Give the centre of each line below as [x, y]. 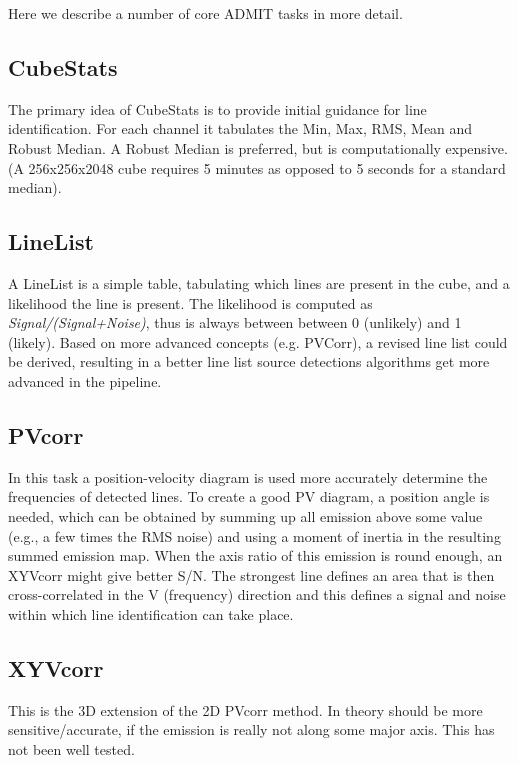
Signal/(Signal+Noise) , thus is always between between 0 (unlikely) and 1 [235, 322]
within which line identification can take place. [151, 613]
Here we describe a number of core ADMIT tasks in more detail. [205, 13]
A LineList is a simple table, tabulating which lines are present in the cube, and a [259, 282]
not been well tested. [71, 748]
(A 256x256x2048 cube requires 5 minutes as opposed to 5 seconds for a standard [257, 167]
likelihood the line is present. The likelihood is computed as [190, 302]
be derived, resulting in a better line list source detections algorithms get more [249, 361]
